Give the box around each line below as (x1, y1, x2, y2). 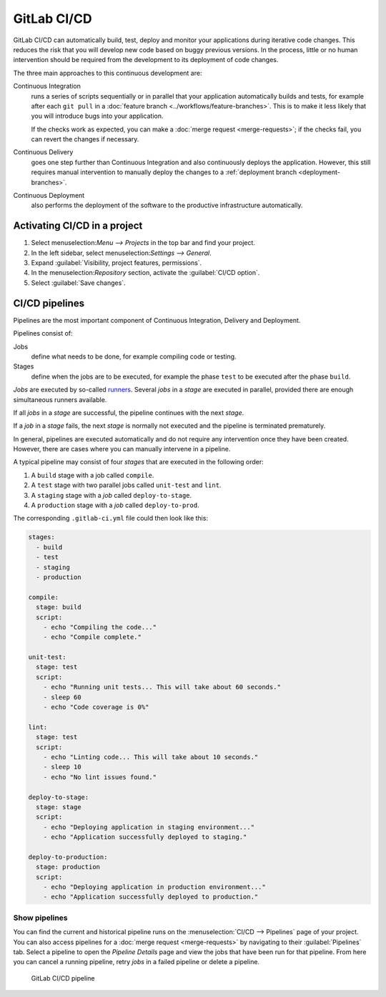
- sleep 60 (43, 693, 81, 701)
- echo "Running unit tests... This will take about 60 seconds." (43, 683, 282, 691)
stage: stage (36, 803, 81, 811)
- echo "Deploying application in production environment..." (43, 883, 266, 891)
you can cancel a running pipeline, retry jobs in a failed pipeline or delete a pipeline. (13, 958, 260, 966)
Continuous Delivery (13, 148, 74, 156)
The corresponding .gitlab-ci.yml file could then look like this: (13, 514, 209, 523)
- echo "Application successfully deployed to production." (43, 893, 259, 901)
